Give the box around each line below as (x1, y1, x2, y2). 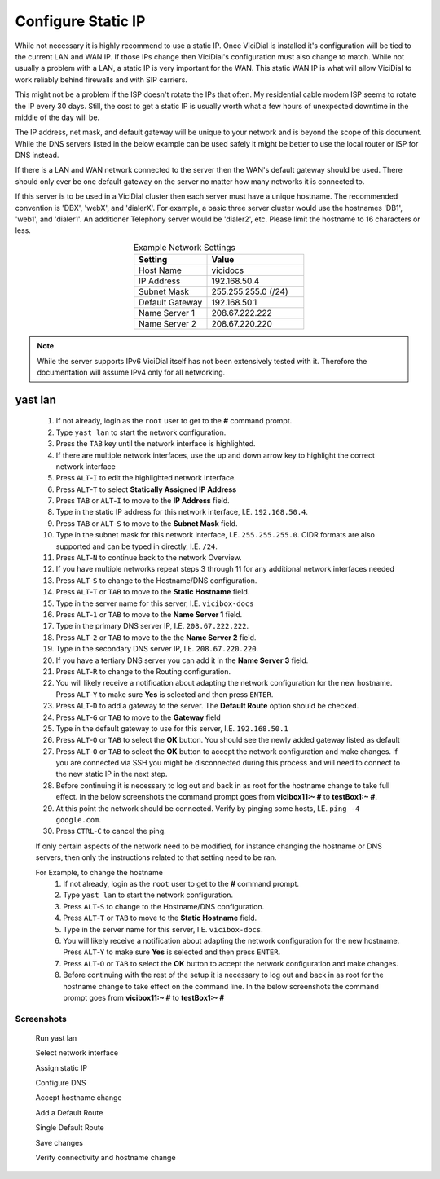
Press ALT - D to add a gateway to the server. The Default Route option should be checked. (55, 701, 359, 711)
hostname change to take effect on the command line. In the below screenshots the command (63, 981, 379, 991)
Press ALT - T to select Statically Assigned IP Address (55, 484, 237, 494)
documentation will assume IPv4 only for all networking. (37, 367, 226, 377)
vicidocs (211, 265, 244, 276)
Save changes (35, 1137, 83, 1147)
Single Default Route (35, 1123, 105, 1133)
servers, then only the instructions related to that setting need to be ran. (35, 852, 277, 862)
